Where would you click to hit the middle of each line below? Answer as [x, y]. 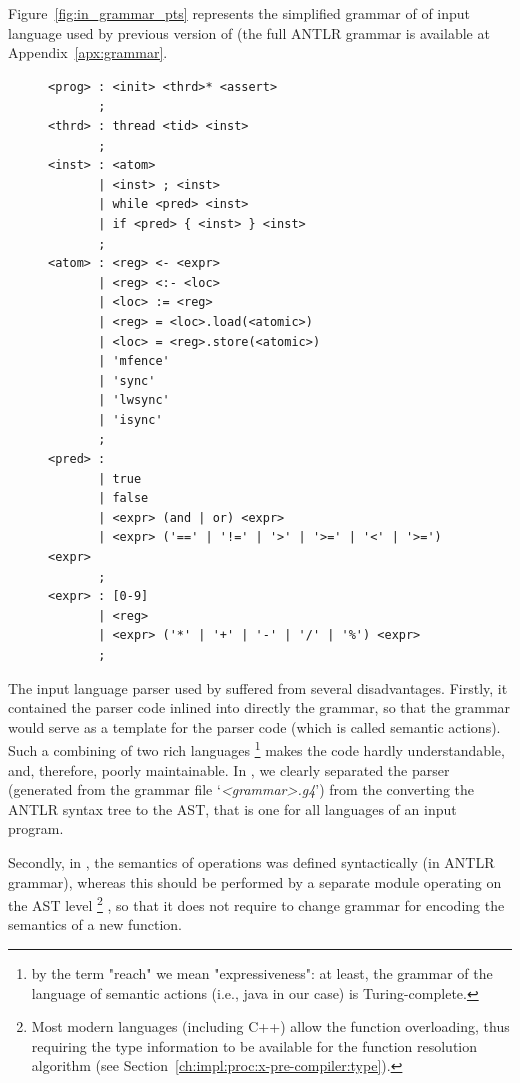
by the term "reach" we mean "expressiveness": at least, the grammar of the [262, 973]
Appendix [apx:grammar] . [88, 52]
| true [120, 478]
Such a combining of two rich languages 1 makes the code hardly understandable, [256, 749]
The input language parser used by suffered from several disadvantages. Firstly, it [258, 687]
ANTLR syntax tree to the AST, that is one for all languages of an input [232, 808]
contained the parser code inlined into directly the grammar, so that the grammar [259, 707]
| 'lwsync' [134, 400]
